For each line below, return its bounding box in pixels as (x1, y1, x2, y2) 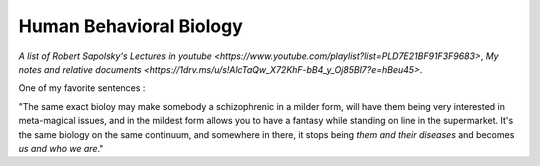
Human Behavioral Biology (18, 15, 244, 37)
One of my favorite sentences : (18, 82, 146, 94)
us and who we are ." (18, 142, 104, 154)
